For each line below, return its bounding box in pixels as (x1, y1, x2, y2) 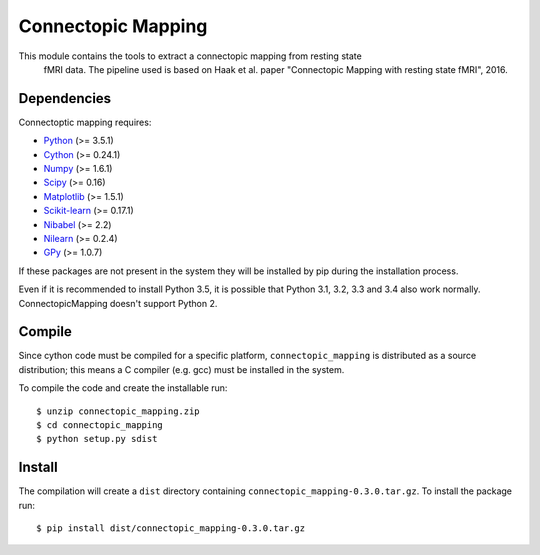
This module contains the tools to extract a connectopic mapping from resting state (18, 50, 362, 62)
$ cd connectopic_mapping (36, 420, 164, 430)
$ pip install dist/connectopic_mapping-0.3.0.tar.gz (36, 523, 305, 534)
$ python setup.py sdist (36, 433, 158, 445)
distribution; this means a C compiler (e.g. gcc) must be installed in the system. (18, 363, 345, 375)
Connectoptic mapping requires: (18, 116, 152, 128)
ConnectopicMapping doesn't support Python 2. (18, 297, 218, 309)
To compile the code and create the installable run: (18, 382, 228, 394)
